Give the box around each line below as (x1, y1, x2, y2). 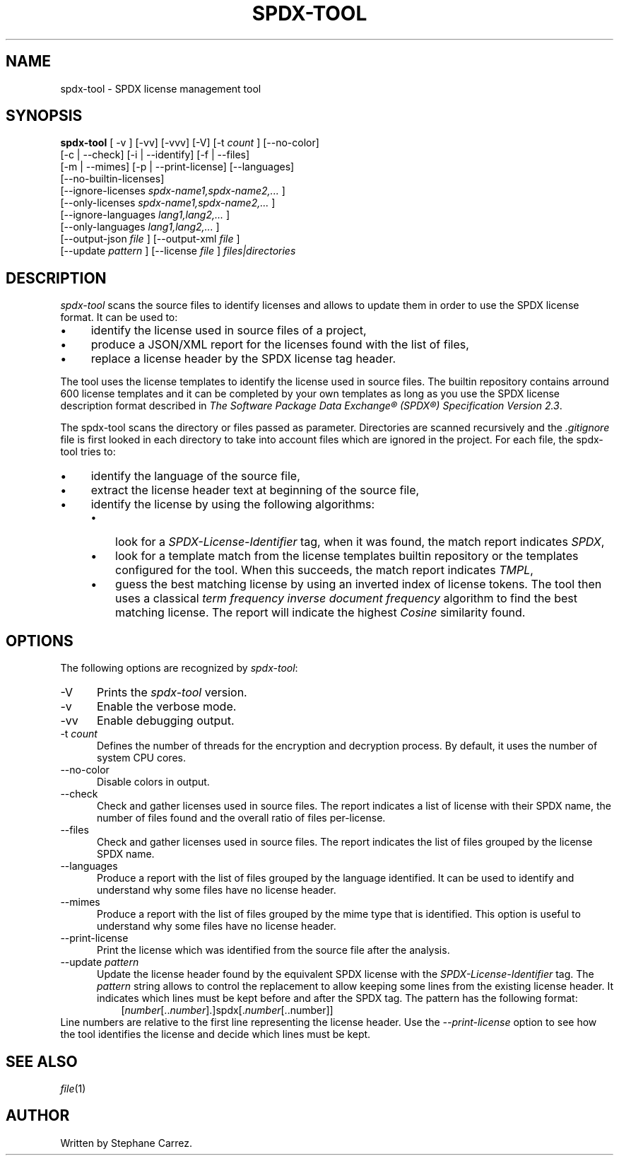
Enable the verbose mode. (96, 699, 237, 714)
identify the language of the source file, (90, 469, 300, 484)
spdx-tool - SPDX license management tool (60, 82, 261, 95)
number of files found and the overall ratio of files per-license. (97, 812, 386, 824)
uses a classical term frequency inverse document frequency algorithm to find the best (115, 591, 577, 606)
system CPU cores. (97, 752, 186, 764)
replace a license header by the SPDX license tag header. (90, 351, 396, 366)
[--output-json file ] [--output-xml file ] (60, 233, 240, 245)
